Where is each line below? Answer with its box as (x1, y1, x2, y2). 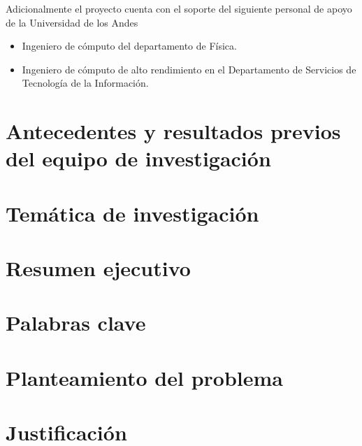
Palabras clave (6, 308, 146, 337)
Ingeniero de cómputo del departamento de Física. (22, 38, 237, 53)
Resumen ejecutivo (6, 254, 191, 282)
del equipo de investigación (6, 144, 271, 173)
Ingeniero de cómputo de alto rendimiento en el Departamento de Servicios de (22, 62, 356, 76)
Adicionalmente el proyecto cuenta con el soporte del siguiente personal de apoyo (6, 1, 352, 15)
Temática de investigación (6, 199, 259, 227)
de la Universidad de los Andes (6, 15, 138, 29)
